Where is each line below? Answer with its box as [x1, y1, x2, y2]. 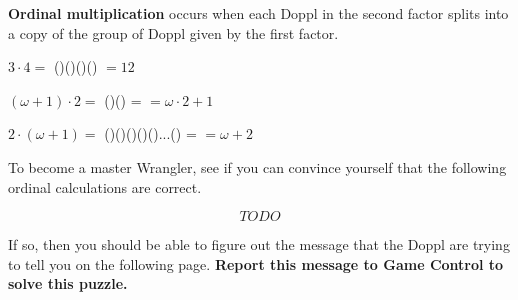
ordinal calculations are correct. [8, 176, 202, 197]
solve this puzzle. [8, 273, 128, 294]
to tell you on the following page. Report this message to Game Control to [8, 253, 504, 274]
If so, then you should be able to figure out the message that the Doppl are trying [8, 234, 510, 255]
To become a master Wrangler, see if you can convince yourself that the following [8, 156, 507, 177]
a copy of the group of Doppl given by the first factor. [8, 22, 339, 43]
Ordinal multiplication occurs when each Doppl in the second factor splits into [8, 3, 509, 23]
